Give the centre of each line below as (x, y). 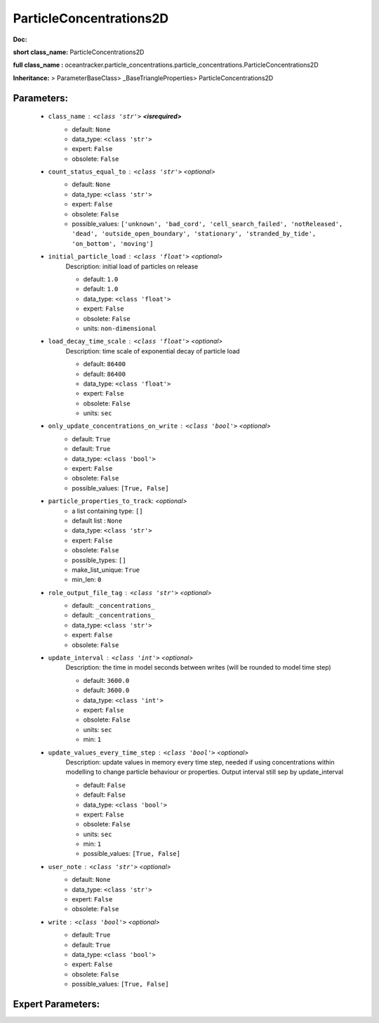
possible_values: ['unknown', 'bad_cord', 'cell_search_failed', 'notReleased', (207, 224)
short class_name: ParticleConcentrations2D (79, 52)
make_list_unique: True (106, 570)
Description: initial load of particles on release (132, 266)
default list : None (97, 521)
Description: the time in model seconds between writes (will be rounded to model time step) (198, 667)
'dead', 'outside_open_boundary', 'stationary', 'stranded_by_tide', (194, 234)
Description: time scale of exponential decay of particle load (153, 351)
